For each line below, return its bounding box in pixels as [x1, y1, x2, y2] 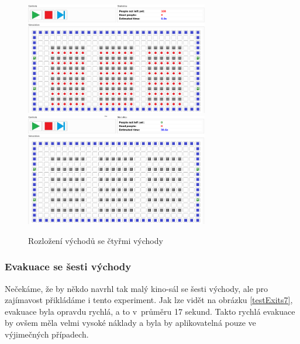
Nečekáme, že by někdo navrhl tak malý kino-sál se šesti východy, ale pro [5, 282, 268, 294]
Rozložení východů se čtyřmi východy [28, 234, 163, 246]
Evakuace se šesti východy [5, 259, 132, 274]
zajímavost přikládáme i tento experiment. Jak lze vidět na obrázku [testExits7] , [5, 294, 293, 306]
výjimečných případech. [5, 328, 89, 340]
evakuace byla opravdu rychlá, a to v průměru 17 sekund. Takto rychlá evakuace [5, 305, 295, 317]
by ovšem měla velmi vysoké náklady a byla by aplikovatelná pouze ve [5, 317, 256, 329]
